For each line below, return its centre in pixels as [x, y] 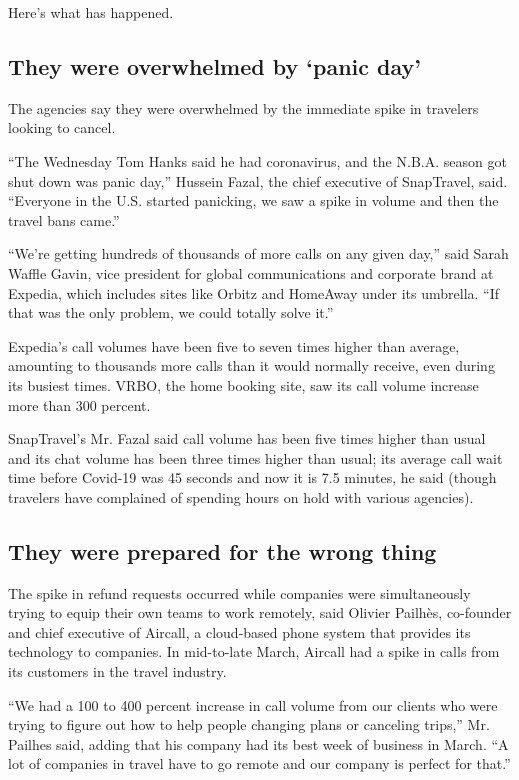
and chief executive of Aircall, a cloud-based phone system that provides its [239, 631]
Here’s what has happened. [91, 12]
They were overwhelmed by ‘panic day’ [214, 65]
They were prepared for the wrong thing [222, 550]
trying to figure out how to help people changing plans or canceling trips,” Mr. [249, 724]
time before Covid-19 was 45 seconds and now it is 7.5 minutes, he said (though [252, 477]
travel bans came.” [64, 219]
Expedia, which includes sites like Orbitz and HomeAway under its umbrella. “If [254, 292]
